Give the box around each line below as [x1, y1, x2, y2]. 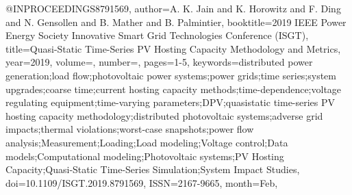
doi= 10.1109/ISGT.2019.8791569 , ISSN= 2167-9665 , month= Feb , [5, 175, 278, 190]
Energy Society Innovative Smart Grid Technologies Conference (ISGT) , [5, 28, 309, 42]
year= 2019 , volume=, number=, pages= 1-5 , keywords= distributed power [5, 55, 313, 69]
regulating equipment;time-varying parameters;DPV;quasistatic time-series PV [5, 95, 336, 109]
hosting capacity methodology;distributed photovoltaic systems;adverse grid [5, 108, 323, 122]
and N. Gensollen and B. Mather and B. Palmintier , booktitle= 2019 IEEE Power [5, 14, 347, 29]
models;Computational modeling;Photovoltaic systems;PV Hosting [5, 148, 284, 163]
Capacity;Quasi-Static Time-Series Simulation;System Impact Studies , [5, 162, 300, 177]
